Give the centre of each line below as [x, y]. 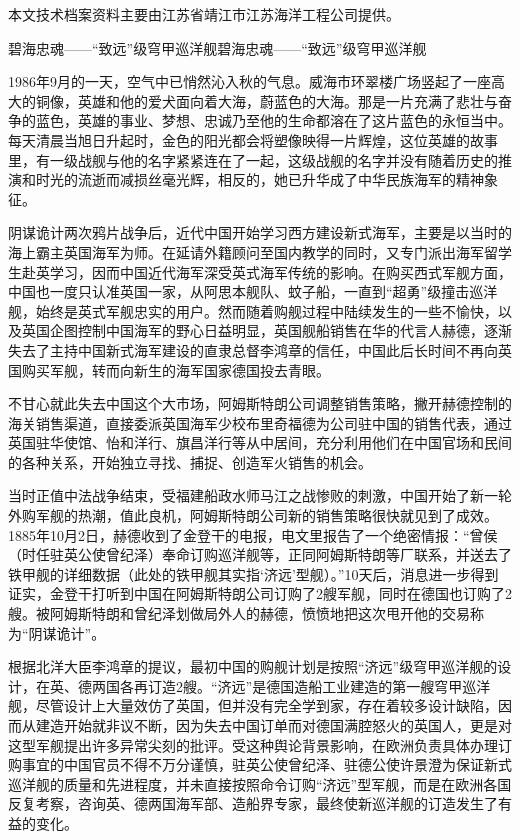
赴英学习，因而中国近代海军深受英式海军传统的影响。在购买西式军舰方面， [266, 271]
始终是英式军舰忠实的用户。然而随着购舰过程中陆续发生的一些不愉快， [266, 310]
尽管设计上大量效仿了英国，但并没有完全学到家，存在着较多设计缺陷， [266, 705]
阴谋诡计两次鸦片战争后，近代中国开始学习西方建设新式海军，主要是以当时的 [260, 232]
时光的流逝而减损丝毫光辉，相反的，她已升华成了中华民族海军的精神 [259, 179]
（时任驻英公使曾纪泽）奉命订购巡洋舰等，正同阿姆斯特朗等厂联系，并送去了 [260, 554]
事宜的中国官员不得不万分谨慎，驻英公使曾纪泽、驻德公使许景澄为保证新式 [266, 764]
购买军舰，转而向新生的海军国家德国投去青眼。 [175, 369]
